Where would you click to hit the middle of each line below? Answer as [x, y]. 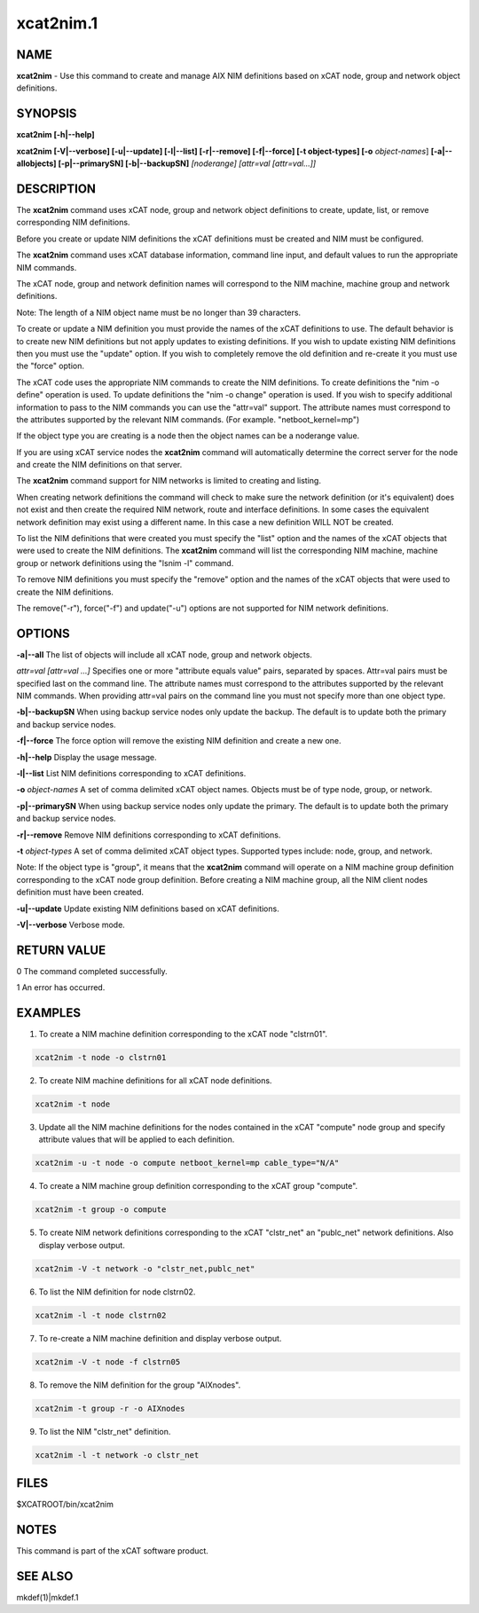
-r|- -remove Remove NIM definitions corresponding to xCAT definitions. [149, 835]
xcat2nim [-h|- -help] [55, 135]
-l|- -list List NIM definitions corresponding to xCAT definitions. [131, 774]
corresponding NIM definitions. [73, 223]
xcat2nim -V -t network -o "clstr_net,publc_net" [145, 1268]
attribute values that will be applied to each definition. [137, 1139]
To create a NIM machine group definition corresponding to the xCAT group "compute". [198, 1186]
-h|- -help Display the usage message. [86, 757]
